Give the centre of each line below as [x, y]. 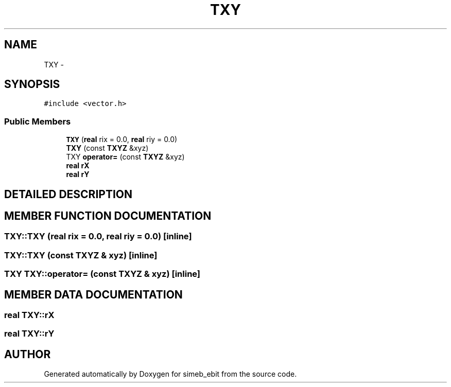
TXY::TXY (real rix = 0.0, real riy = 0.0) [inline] [98, 236]
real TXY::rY [29, 334]
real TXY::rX [29, 315]
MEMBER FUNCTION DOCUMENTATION [108, 216]
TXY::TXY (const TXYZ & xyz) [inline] [81, 255]
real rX [78, 166]
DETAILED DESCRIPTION [68, 194]
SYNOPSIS [32, 84]
